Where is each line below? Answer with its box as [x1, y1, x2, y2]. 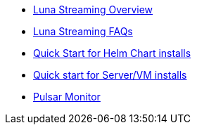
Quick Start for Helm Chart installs [33, 47, 191, 59]
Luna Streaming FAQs [33, 25, 133, 37]
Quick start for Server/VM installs [33, 69, 187, 81]
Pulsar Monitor [33, 91, 101, 103]
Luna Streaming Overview [33, 4, 153, 15]
